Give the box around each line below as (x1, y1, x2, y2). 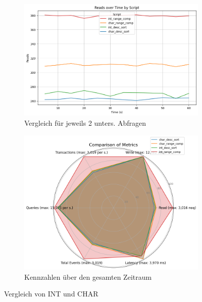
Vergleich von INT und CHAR (4, 288, 98, 299)
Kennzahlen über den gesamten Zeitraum (24, 271, 152, 282)
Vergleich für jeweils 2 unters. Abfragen (24, 117, 146, 128)
